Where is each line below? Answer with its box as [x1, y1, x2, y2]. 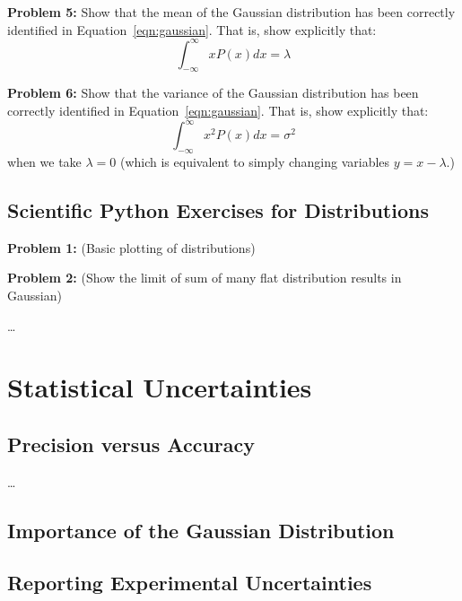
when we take [7, 152, 82, 170]
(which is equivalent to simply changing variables [119, 152, 390, 170]
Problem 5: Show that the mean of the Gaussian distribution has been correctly [7, 3, 456, 21]
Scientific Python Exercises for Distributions [7, 196, 429, 223]
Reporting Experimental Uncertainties [7, 569, 372, 597]
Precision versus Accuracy [7, 430, 255, 457]
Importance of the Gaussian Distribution [7, 516, 395, 544]
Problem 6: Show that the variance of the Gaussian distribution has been [7, 83, 419, 102]
